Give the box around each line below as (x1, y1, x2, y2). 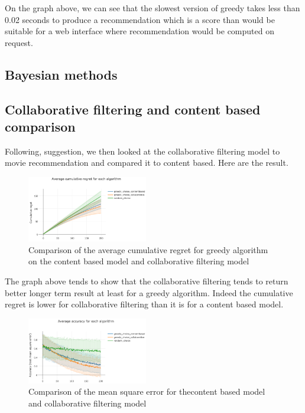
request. (5, 36, 33, 48)
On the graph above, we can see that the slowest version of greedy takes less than (5, 2, 300, 14)
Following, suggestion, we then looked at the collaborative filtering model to (5, 145, 280, 157)
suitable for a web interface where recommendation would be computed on (5, 25, 274, 37)
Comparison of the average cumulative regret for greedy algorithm (28, 243, 268, 255)
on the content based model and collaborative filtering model (28, 255, 249, 267)
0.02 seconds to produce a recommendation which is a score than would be (5, 13, 275, 25)
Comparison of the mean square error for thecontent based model (28, 385, 265, 398)
